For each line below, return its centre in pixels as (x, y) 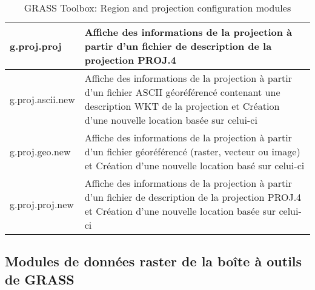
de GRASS (40, 279)
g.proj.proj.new (42, 204)
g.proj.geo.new (40, 151)
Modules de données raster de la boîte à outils (154, 261)
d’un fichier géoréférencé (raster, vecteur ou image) (192, 151)
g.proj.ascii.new (42, 99)
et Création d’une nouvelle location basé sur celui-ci (194, 165)
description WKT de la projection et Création (182, 106)
